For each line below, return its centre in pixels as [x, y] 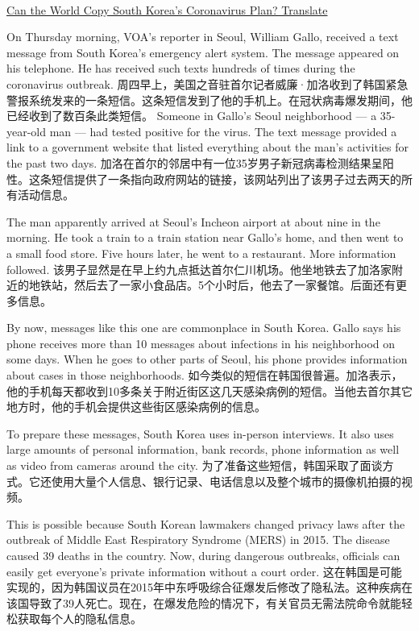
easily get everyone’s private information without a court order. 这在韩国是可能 [204, 571]
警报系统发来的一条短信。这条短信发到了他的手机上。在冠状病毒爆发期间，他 [209, 100]
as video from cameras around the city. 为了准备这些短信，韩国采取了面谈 [195, 465]
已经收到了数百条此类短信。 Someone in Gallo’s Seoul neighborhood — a [192, 116]
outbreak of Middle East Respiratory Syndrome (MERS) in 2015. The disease [198, 540]
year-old [27, 131]
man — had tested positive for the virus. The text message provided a [223, 131]
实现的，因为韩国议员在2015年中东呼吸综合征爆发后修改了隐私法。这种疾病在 [209, 587]
